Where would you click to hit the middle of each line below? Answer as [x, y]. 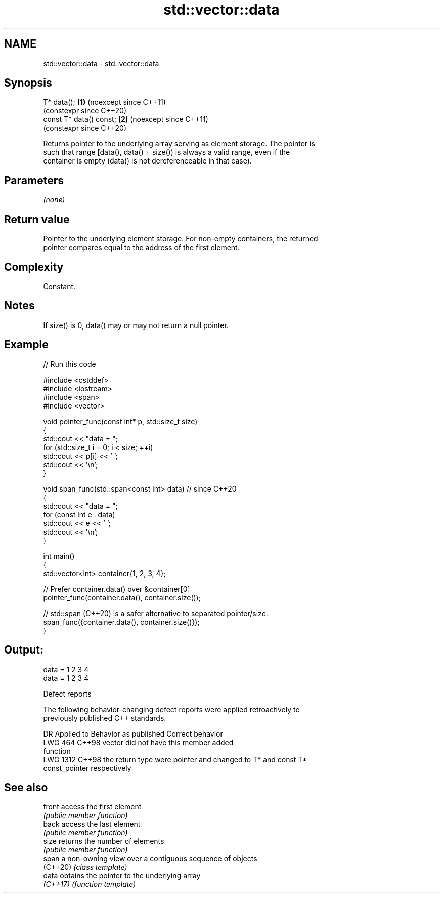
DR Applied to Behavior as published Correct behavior [133, 733]
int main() [59, 556]
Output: [24, 650]
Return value [37, 219]
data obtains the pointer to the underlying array [122, 876]
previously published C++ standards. [105, 718]
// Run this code [70, 364]
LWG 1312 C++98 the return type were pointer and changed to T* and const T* [175, 759]
